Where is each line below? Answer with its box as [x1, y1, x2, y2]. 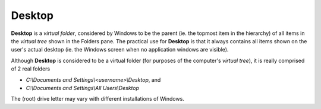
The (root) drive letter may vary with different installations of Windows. [11, 95, 184, 102]
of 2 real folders [11, 65, 51, 72]
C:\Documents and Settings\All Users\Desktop [26, 84, 140, 91]
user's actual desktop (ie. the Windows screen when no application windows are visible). [11, 46, 229, 53]
